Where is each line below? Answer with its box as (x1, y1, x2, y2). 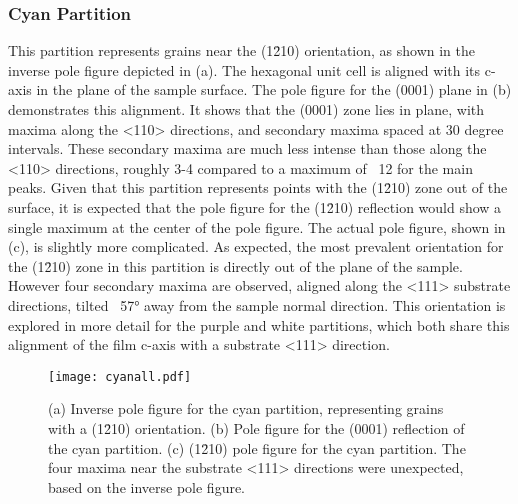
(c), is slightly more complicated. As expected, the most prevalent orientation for (8, 236, 504, 257)
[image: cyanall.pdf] (48, 369, 192, 384)
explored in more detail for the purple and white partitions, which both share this (8, 314, 510, 335)
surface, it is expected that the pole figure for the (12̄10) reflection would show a (8, 196, 502, 217)
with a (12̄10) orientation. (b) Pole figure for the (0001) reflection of (48, 417, 465, 438)
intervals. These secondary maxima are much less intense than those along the (8, 138, 487, 159)
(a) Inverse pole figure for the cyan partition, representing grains (48, 398, 444, 419)
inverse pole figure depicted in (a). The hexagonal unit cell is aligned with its (8, 59, 481, 80)
